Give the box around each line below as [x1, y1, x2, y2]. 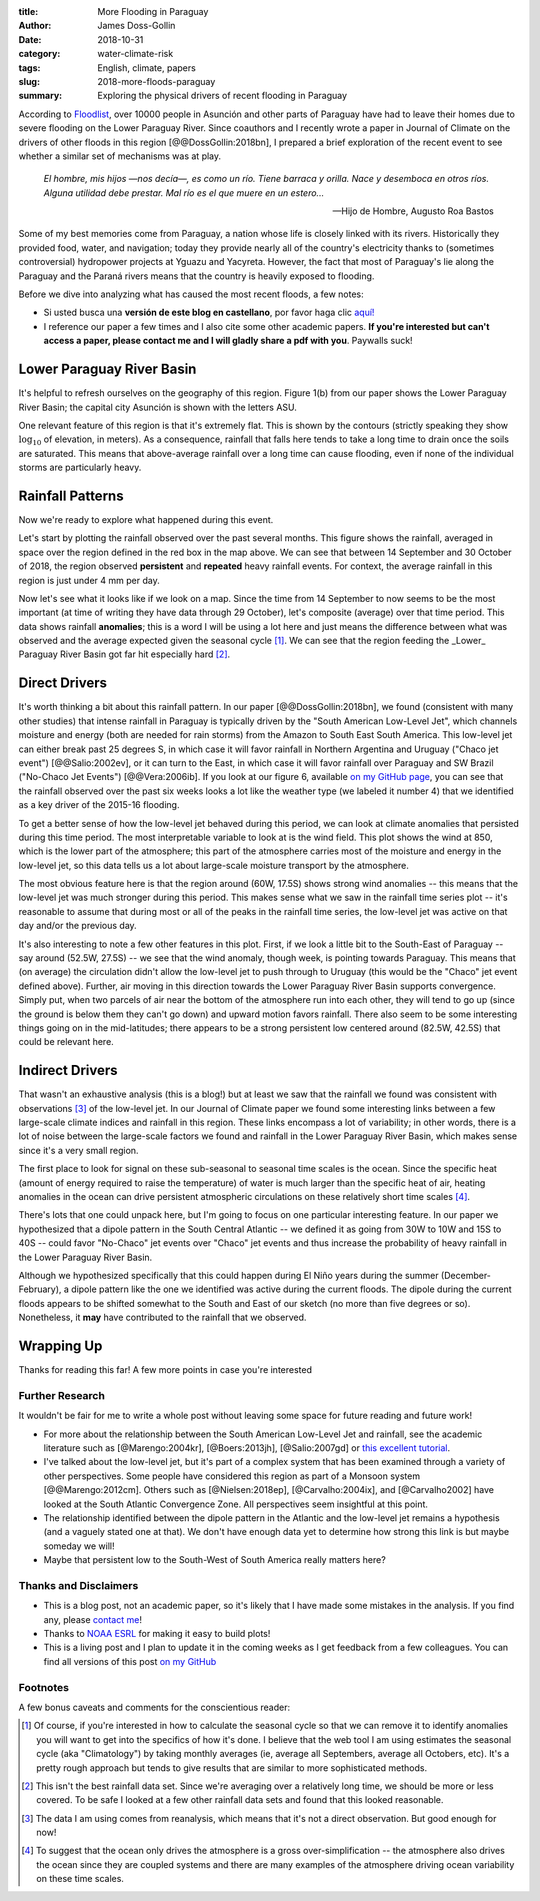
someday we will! [43, 1540, 115, 1552]
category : [18, 48, 61, 60]
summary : [18, 90, 63, 102]
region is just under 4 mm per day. [18, 574, 160, 586]
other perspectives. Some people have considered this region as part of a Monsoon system [43, 1470, 420, 1482]
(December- [440, 1269, 492, 1281]
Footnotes [18, 1680, 70, 1694]
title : [18, 6, 39, 17]
